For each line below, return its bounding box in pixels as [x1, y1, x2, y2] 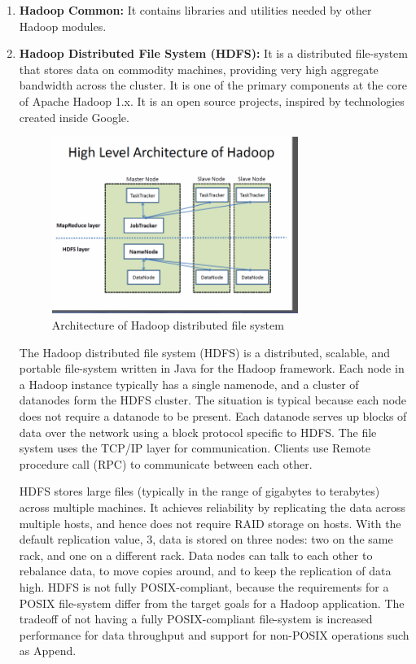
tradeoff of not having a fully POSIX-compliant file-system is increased [19, 610, 373, 627]
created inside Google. [19, 108, 129, 125]
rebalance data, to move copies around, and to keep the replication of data [19, 562, 392, 579]
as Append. [19, 642, 77, 659]
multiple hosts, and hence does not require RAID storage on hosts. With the [19, 514, 401, 531]
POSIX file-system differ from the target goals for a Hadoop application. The [19, 594, 405, 611]
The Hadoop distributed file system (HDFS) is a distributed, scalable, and [19, 343, 390, 360]
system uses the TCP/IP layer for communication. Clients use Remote [19, 439, 370, 456]
